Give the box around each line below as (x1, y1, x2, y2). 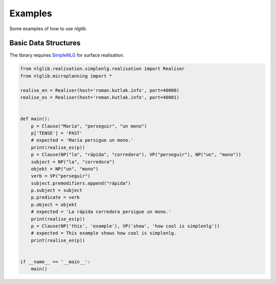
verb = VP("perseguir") (31, 173, 90, 179)
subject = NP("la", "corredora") (31, 159, 115, 164)
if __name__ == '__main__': (20, 258, 90, 265)
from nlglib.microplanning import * (20, 73, 112, 79)
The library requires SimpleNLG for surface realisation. (9, 52, 125, 58)
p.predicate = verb (31, 195, 80, 200)
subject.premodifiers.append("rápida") (31, 180, 131, 186)
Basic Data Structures (9, 39, 81, 48)
